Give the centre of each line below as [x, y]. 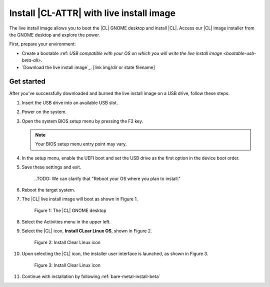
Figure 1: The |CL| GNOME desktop [70, 210]
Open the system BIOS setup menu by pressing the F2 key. [82, 121]
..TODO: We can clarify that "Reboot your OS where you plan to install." [107, 178]
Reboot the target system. [48, 189]
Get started [27, 82]
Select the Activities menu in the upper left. [66, 222]
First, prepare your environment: [42, 44]
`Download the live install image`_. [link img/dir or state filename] [88, 67]
